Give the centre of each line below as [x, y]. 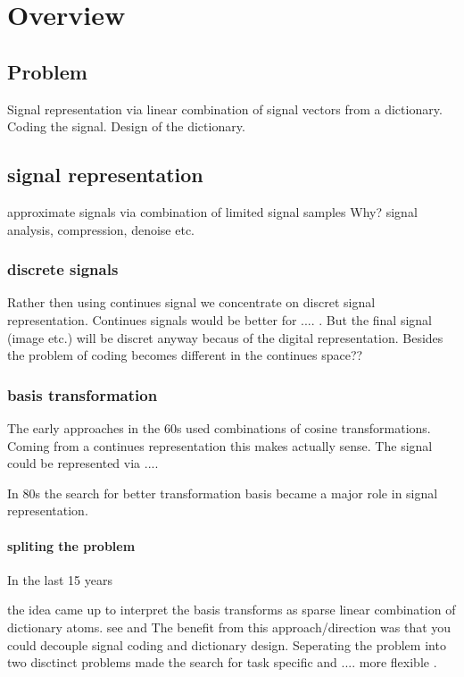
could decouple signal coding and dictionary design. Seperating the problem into [227, 644]
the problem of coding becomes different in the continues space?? [185, 355]
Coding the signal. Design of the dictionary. [126, 126]
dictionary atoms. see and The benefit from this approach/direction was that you [229, 627]
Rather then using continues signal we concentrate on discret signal [191, 302]
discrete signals [63, 269]
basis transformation [83, 394]
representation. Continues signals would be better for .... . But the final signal [220, 319]
